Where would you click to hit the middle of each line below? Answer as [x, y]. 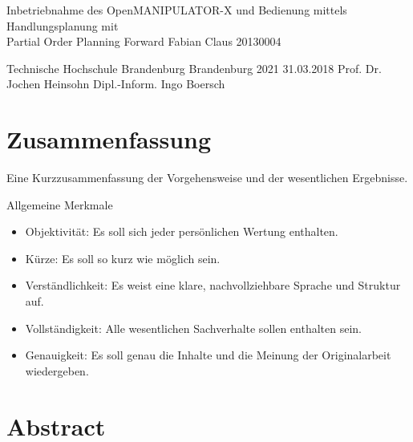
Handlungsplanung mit [63, 25]
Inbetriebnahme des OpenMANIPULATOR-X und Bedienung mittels [177, 10]
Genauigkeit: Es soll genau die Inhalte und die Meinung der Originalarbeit [208, 355]
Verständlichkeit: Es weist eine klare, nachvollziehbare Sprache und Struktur [213, 285]
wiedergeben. [57, 370]
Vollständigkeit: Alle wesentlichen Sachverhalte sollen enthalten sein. [193, 328]
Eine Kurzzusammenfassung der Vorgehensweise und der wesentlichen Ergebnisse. [207, 178]
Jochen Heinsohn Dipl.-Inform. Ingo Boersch [116, 84]
